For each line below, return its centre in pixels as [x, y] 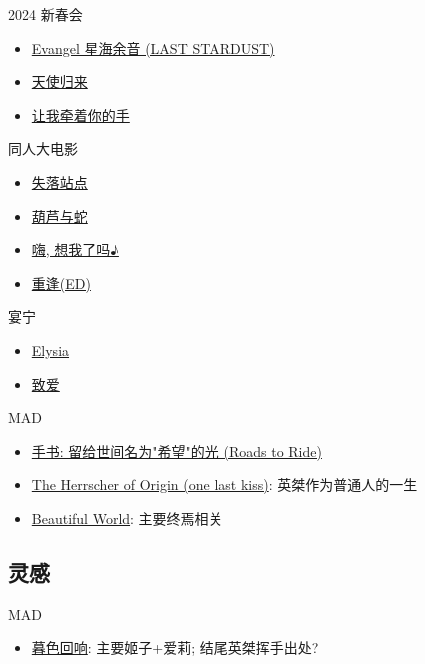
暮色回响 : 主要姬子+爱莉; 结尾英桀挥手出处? [175, 647]
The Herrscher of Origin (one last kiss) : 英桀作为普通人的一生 [224, 484]
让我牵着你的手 [80, 114]
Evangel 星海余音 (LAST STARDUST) [153, 47]
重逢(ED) [61, 282]
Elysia [50, 349]
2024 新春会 [45, 14]
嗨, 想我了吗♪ [75, 249]
